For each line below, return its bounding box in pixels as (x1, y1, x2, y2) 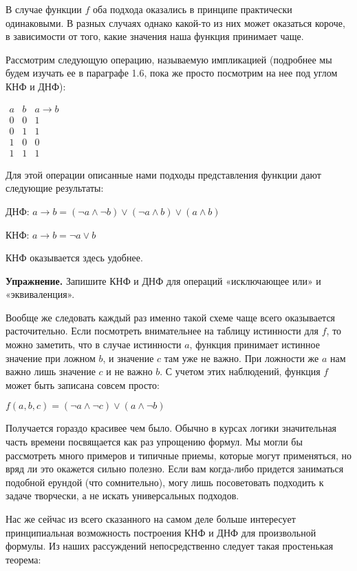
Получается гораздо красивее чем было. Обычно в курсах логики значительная (6, 421, 337, 435)
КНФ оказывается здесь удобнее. (6, 250, 143, 265)
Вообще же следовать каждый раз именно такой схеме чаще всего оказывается (6, 310, 336, 324)
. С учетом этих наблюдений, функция (160, 364, 321, 379)
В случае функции (6, 2, 82, 16)
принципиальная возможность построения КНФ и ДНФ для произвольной (6, 525, 316, 539)
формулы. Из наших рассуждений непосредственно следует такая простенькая (6, 539, 334, 553)
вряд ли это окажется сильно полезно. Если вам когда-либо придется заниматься (6, 461, 344, 476)
